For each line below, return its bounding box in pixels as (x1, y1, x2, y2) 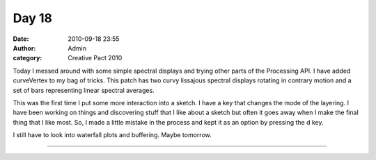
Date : (13, 35, 29, 43)
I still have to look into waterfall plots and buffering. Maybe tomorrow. (13, 131, 212, 139)
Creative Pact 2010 (68, 54, 123, 62)
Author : (13, 44, 36, 52)
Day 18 (13, 10, 52, 26)
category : (13, 54, 42, 62)
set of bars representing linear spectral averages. (13, 86, 155, 94)
